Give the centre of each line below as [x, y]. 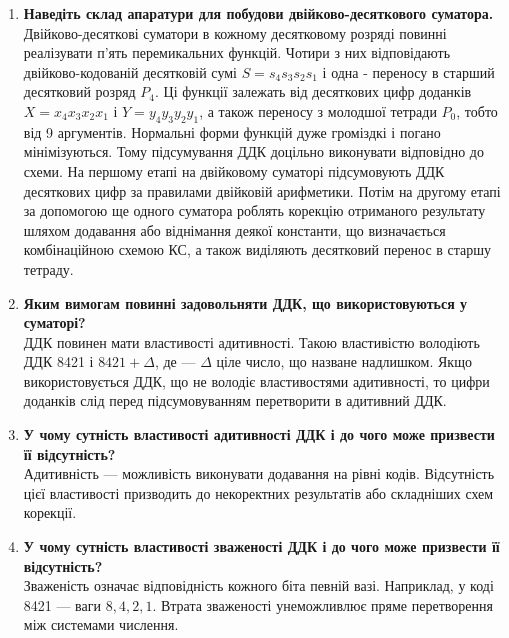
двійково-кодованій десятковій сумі [130, 71]
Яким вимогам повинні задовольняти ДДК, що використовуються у [245, 302]
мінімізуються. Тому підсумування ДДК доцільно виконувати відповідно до [253, 151]
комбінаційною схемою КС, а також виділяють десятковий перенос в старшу [257, 249]
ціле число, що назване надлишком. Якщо [344, 361]
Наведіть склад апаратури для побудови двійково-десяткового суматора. [258, 13]
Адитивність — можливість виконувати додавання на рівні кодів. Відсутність [259, 473]
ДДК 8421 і [58, 361]
